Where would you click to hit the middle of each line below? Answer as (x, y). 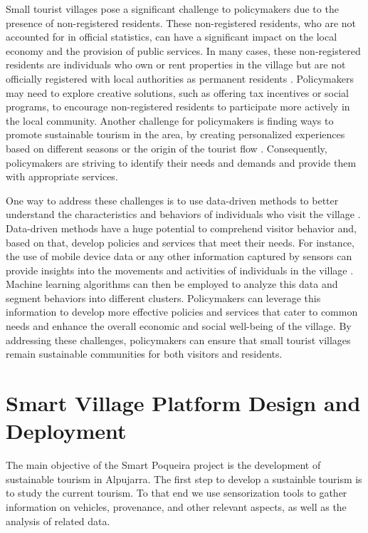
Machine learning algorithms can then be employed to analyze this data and (172, 284)
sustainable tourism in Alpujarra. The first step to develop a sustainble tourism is (184, 478)
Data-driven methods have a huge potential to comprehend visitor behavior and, (181, 228)
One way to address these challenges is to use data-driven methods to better (172, 200)
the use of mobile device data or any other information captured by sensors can (179, 256)
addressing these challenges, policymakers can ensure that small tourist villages (178, 340)
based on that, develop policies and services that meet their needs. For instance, (180, 242)
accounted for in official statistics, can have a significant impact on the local (172, 37)
